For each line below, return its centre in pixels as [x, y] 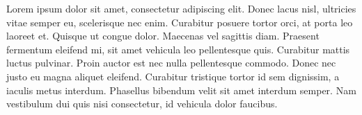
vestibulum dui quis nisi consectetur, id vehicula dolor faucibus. [142, 104]
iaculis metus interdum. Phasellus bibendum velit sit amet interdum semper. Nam [181, 90]
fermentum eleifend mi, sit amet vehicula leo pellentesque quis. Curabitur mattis [178, 49]
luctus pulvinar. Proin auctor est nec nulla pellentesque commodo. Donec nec [171, 63]
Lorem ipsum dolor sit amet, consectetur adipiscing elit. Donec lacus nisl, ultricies [181, 8]
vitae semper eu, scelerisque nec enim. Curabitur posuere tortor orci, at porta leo [180, 22]
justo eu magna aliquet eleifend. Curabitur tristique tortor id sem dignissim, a [173, 76]
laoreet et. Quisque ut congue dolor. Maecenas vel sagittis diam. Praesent [163, 36]
